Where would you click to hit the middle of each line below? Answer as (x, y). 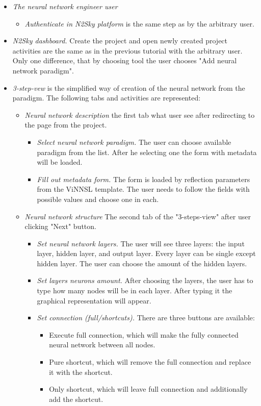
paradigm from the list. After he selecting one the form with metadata (147, 152)
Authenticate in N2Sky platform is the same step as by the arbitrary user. (139, 23)
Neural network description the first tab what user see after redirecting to (140, 115)
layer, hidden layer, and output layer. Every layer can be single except (146, 253)
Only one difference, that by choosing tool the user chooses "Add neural (125, 60)
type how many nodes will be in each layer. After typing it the (135, 290)
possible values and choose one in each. (98, 199)
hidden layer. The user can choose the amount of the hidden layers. (142, 263)
